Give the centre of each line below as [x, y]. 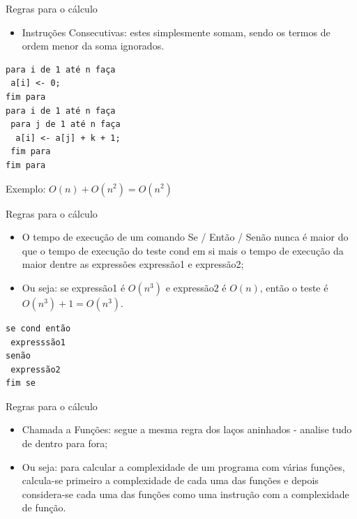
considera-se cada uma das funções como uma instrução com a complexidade [185, 494]
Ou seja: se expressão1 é [74, 287]
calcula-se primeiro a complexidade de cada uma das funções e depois [170, 480]
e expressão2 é [196, 287]
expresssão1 [38, 342]
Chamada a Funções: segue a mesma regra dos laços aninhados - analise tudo [187, 429]
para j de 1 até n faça [66, 125]
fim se [21, 383]
